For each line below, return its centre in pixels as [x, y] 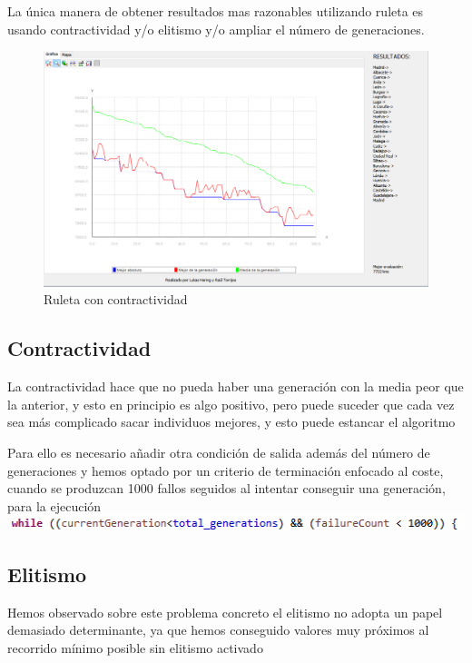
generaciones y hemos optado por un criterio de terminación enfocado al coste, [226, 470]
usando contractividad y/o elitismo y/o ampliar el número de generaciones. [216, 29]
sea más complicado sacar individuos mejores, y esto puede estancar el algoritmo [231, 422]
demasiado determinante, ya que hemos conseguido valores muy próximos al [218, 630]
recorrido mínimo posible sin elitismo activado [135, 647]
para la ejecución [54, 505]
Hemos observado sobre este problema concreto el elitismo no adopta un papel [225, 612]
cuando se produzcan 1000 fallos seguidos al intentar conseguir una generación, [226, 488]
